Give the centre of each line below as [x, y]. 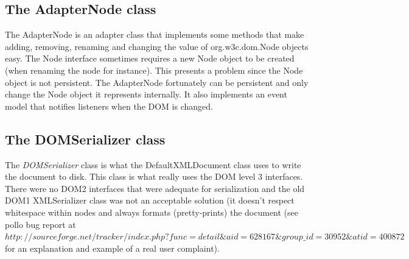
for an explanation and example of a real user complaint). [112, 248]
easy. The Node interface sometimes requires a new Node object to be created [150, 58]
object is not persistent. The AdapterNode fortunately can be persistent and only [157, 82]
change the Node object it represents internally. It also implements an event [146, 94]
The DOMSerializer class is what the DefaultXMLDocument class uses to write [153, 164]
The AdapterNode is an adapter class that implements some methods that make [155, 34]
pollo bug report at [40, 224]
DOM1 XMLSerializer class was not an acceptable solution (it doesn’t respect [150, 200]
